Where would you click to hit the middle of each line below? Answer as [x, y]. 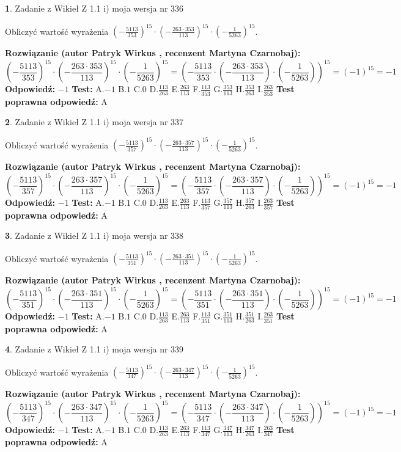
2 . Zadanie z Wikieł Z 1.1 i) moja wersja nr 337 [94, 122]
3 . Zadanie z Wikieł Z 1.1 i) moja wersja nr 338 [94, 235]
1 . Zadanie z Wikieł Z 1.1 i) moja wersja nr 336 [94, 8]
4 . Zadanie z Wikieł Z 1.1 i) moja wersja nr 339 [94, 349]
